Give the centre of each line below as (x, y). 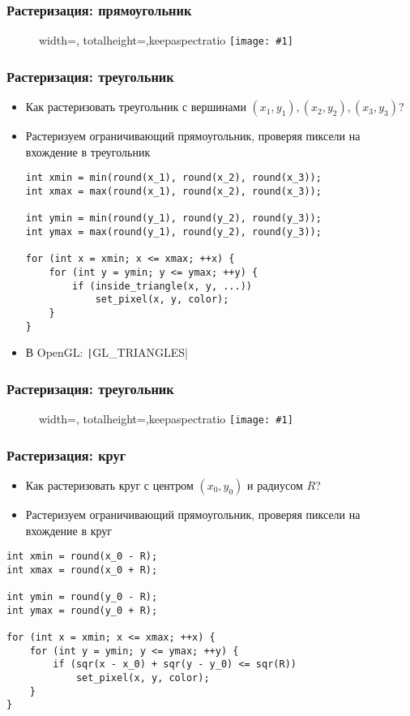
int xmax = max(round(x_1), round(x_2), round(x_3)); (173, 191)
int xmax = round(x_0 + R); (82, 570)
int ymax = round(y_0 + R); (82, 610)
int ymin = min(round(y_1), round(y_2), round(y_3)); (173, 219)
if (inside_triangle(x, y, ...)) (162, 286)
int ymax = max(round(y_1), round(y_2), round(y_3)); (173, 232)
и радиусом (275, 484)
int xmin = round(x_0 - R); (82, 557)
